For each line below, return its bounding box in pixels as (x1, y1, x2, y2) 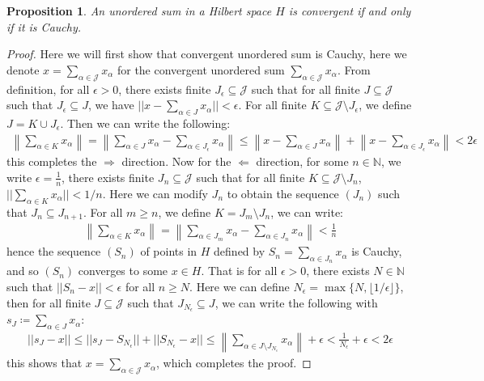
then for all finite (6, 294, 91, 311)
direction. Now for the (121, 153, 231, 170)
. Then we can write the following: (60, 114, 231, 131)
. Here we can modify (102, 184, 208, 201)
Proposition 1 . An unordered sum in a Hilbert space (6, 2, 272, 19)
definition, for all (6, 80, 90, 97)
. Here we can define (189, 277, 290, 294)
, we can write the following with (214, 294, 378, 311)
